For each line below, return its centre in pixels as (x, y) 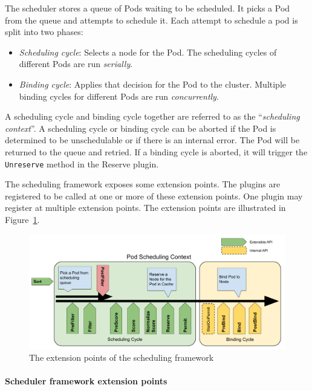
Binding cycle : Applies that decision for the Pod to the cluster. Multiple (153, 84)
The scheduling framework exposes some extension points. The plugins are (143, 184)
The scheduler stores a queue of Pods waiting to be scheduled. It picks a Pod (148, 8)
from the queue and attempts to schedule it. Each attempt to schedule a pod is (151, 20)
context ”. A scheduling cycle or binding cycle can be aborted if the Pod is (141, 128)
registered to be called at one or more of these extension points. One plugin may (154, 195)
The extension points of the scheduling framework (122, 357)
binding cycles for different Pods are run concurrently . (119, 96)
